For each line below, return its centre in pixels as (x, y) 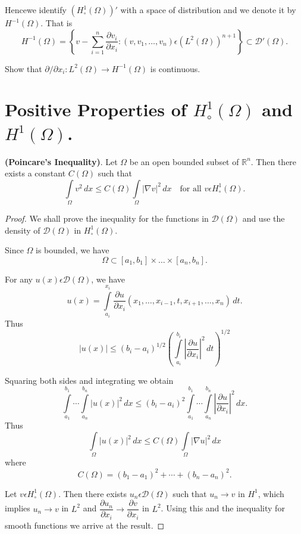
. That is (57, 23)
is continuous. (175, 68)
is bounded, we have (73, 250)
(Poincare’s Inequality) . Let (61, 161)
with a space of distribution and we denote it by (208, 10)
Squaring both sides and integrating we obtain (89, 380)
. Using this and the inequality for (223, 508)
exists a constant (35, 173)
